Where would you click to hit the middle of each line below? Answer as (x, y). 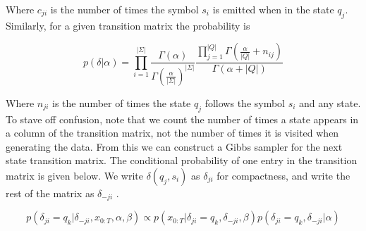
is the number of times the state (122, 102)
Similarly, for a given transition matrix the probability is (128, 25)
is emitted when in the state (273, 9)
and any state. (330, 102)
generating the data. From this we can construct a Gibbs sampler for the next (174, 146)
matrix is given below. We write (74, 175)
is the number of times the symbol (124, 9)
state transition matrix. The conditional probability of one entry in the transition (182, 160)
